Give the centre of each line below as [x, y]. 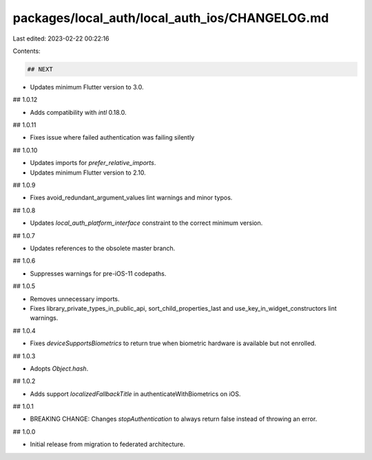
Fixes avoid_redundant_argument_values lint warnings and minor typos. [131, 198]
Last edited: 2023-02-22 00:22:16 [61, 39]
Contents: [27, 51]
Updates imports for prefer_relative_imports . [93, 163]
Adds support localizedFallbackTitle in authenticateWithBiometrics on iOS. [135, 394]
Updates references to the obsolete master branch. [103, 248]
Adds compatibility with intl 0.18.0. [78, 112]
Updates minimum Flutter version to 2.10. [88, 173]
